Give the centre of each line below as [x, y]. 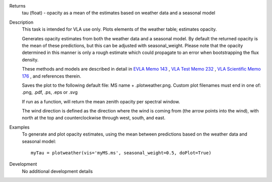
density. [30, 59]
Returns [17, 6]
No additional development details [57, 171]
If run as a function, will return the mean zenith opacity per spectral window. [101, 101]
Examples [19, 127]
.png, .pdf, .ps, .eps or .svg [50, 92]
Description [21, 22]
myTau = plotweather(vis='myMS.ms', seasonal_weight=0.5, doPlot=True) [121, 153]
